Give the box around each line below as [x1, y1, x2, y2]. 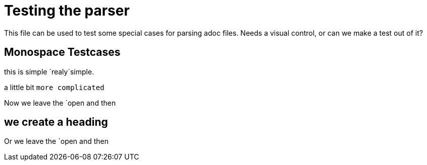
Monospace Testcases [4, 46, 121, 59]
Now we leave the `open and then [4, 98, 116, 107]
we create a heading [4, 116, 108, 129]
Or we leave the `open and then [4, 137, 109, 146]
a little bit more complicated [4, 82, 104, 92]
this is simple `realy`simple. [4, 67, 94, 76]
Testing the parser [4, 2, 130, 19]
